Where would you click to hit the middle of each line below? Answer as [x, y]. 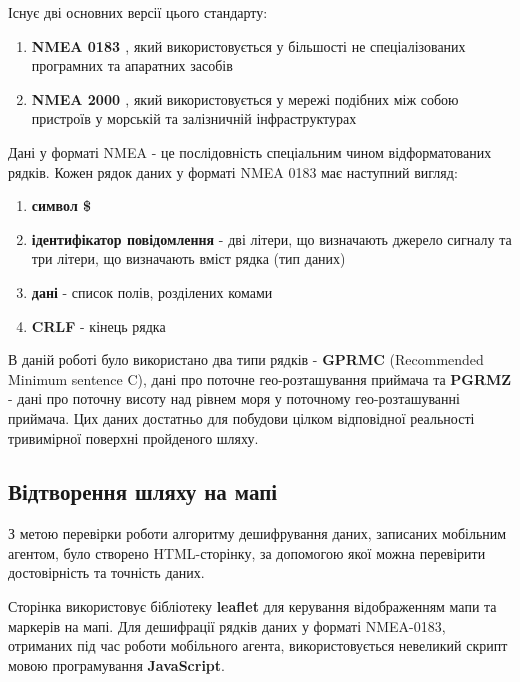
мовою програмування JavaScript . [116, 664]
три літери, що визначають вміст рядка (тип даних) [188, 258]
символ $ [61, 205]
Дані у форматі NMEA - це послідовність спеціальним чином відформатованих [250, 151]
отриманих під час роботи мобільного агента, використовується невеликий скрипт [258, 645]
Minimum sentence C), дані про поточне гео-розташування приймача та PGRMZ [260, 378]
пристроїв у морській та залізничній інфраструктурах [194, 118]
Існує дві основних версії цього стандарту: [138, 12]
